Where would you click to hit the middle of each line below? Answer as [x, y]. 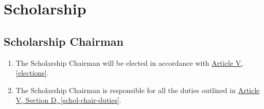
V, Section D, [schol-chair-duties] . [68, 100]
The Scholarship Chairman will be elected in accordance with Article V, [129, 62]
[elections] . [32, 73]
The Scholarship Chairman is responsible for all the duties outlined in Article [138, 90]
